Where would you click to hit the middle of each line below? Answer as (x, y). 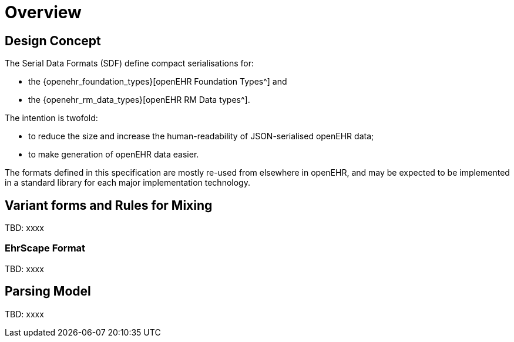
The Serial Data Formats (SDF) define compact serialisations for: (130, 63)
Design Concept (53, 41)
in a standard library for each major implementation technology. (127, 183)
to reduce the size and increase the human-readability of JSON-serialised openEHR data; (201, 136)
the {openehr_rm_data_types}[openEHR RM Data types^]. (139, 100)
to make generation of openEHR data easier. (114, 155)
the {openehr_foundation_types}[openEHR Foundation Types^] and (158, 82)
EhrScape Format (45, 248)
